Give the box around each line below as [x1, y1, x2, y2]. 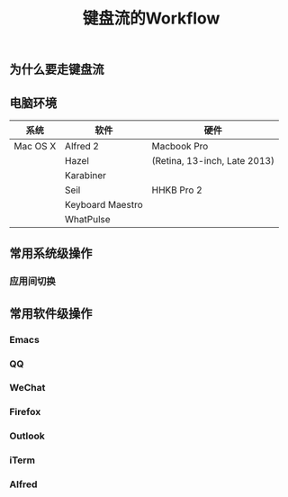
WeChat [9, 382, 46, 394]
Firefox [9, 406, 41, 419]
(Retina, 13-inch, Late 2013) [151, 155, 274, 167]
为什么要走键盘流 [9, 62, 104, 77]
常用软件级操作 [9, 305, 93, 321]
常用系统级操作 [9, 246, 93, 261]
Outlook [9, 429, 45, 442]
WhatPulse [64, 213, 111, 225]
